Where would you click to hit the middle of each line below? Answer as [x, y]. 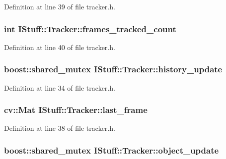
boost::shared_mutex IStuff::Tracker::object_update [112, 150]
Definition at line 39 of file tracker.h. [60, 6]
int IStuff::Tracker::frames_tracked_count [90, 28]
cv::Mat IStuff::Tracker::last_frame [76, 110]
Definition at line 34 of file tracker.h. [60, 87]
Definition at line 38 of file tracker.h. [60, 128]
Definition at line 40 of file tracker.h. [60, 47]
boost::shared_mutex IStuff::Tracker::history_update [113, 69]
